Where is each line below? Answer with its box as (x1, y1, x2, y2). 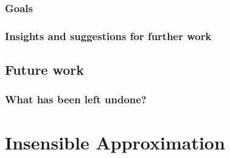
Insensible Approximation (5, 129, 225, 154)
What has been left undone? (5, 92, 147, 107)
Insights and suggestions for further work (5, 28, 212, 43)
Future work (5, 60, 85, 79)
